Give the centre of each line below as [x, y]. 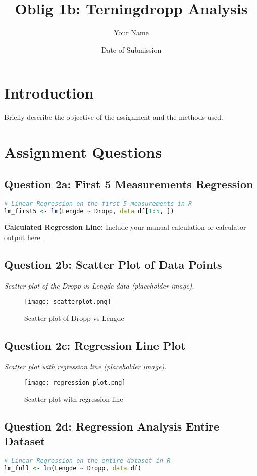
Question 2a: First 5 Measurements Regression [129, 184]
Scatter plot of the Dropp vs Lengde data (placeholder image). [99, 285]
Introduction [49, 93]
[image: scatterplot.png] [68, 302]
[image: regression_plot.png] [75, 383]
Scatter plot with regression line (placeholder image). [85, 366]
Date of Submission [131, 49]
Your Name [131, 33]
